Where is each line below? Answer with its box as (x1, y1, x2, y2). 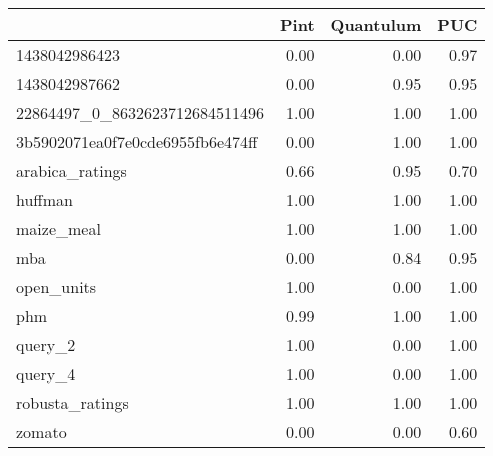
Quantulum (330, 13, 422, 36)
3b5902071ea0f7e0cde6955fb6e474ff (16, 130, 258, 153)
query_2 (16, 333, 76, 356)
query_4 (16, 362, 76, 385)
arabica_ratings (16, 159, 127, 182)
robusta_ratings (16, 391, 129, 414)
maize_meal (16, 217, 101, 240)
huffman (16, 188, 73, 211)
